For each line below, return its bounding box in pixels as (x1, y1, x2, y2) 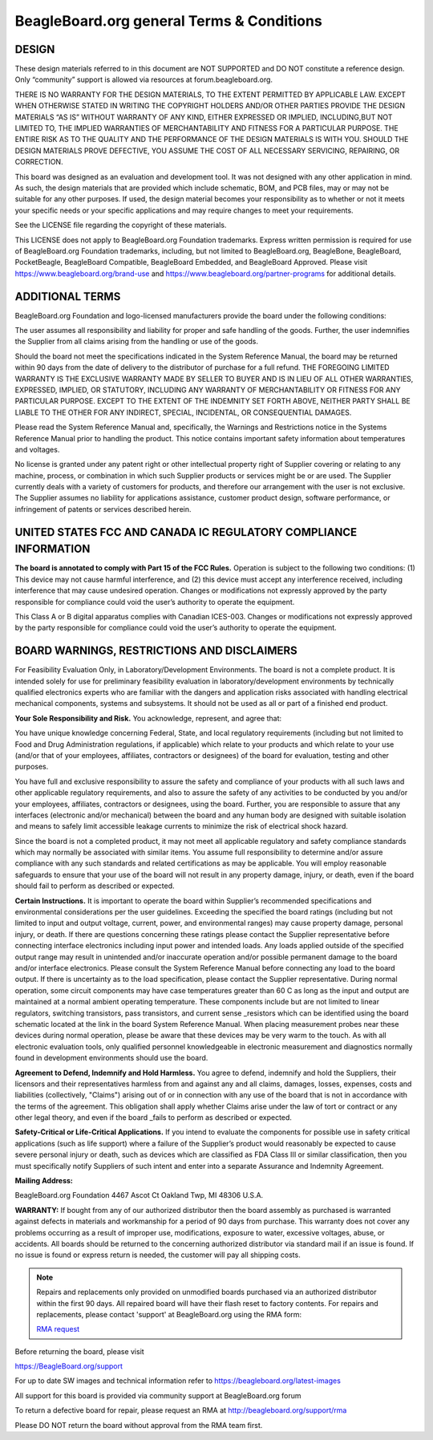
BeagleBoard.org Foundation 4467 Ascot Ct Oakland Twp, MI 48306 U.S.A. (14, 1191, 264, 1200)
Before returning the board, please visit (14, 1346, 144, 1356)
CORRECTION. (14, 157, 63, 167)
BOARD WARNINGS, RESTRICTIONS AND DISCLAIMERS (14, 644, 298, 658)
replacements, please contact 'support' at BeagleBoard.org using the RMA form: (36, 1309, 302, 1319)
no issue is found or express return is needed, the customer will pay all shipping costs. (14, 1250, 301, 1259)
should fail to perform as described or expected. (14, 881, 176, 890)
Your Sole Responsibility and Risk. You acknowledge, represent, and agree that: (14, 713, 282, 723)
